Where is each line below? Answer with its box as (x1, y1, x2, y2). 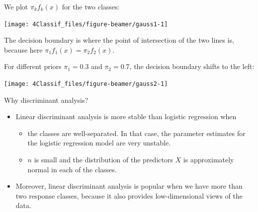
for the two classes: (62, 1, 120, 11)
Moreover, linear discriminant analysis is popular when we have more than (15, 181, 243, 191)
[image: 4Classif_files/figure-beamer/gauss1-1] (4, 20, 168, 28)
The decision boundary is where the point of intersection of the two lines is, (4, 35, 234, 45)
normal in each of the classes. (27, 164, 117, 174)
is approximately (183, 154, 234, 165)
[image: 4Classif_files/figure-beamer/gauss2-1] (4, 80, 168, 88)
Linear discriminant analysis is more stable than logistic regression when (15, 111, 237, 122)
